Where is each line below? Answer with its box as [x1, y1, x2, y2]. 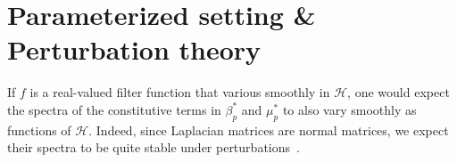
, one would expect [347, 83, 450, 101]
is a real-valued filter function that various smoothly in [29, 83, 330, 101]
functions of [7, 120, 71, 139]
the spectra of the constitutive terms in [7, 100, 221, 118]
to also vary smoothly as [282, 100, 417, 118]
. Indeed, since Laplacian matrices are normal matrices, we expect [88, 120, 449, 139]
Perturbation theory [7, 31, 262, 68]
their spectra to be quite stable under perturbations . [7, 138, 300, 157]
